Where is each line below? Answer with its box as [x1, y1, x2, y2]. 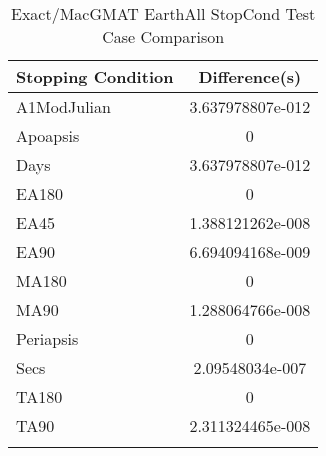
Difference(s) [198, 65, 302, 88]
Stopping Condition [16, 65, 174, 88]
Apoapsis [16, 124, 80, 147]
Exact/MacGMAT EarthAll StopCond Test [11, 2, 316, 25]
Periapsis [16, 327, 79, 350]
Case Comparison [102, 25, 225, 48]
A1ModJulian [16, 95, 111, 118]
